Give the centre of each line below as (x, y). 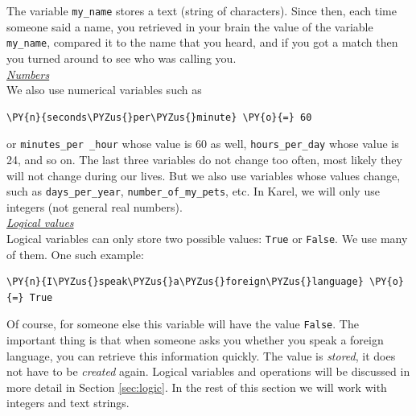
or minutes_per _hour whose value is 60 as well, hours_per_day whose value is (203, 144)
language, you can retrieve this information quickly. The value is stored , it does (201, 355)
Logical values (40, 222)
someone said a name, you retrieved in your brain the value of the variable (190, 26)
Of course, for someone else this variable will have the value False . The (183, 324)
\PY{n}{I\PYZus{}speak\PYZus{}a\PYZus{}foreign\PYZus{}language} (185, 282)
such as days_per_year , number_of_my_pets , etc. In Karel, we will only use (193, 191)
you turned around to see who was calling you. (122, 58)
